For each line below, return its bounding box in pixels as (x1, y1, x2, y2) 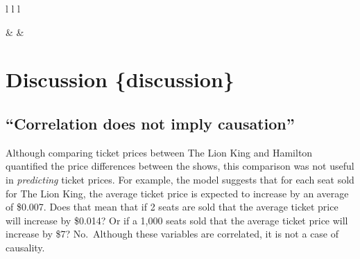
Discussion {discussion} (6, 65, 234, 93)
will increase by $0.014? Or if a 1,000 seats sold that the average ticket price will (6, 213, 348, 227)
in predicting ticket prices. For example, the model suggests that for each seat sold (6, 172, 354, 186)
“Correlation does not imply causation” (6, 112, 295, 134)
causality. (6, 240, 45, 254)
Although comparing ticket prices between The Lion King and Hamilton (6, 145, 313, 159)
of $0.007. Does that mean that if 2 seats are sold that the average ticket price (6, 199, 338, 214)
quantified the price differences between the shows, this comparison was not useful (6, 159, 354, 173)
